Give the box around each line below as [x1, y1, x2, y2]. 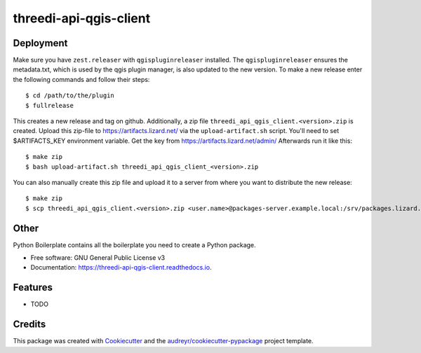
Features [13, 282, 53, 293]
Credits [13, 319, 46, 331]
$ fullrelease [25, 102, 74, 109]
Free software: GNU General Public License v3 [30, 254, 166, 262]
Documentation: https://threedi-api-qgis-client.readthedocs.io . [30, 263, 212, 272]
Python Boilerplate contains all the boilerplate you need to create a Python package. [13, 240, 256, 249]
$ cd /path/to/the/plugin [25, 92, 115, 99]
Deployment [13, 37, 68, 49]
